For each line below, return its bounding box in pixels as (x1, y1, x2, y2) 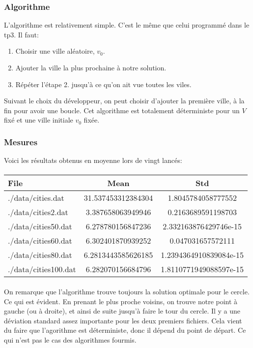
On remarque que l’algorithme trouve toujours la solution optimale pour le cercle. (4, 286, 250, 296)
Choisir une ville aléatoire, (15, 46, 95, 56)
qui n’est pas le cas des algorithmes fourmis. (4, 334, 137, 345)
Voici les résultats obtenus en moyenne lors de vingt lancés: (4, 155, 182, 165)
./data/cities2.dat (8, 206, 68, 218)
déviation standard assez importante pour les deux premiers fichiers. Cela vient (4, 315, 242, 325)
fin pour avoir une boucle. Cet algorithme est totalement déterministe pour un (4, 105, 240, 115)
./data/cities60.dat (8, 235, 72, 247)
